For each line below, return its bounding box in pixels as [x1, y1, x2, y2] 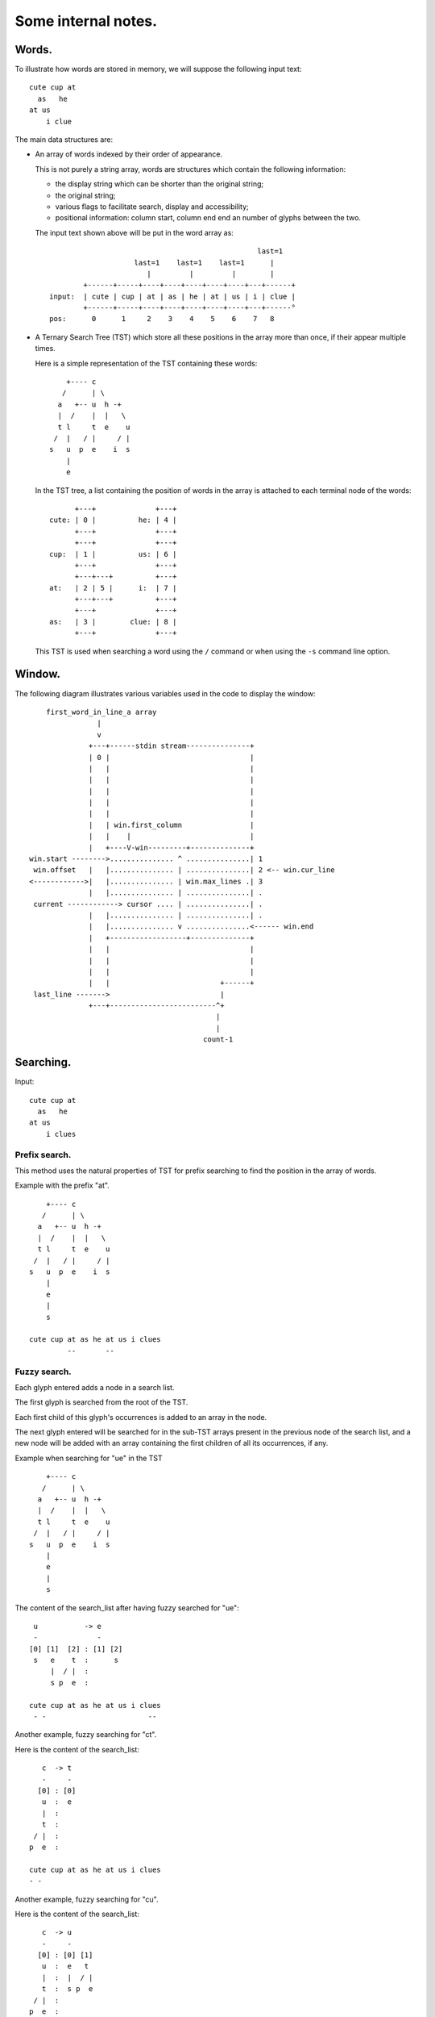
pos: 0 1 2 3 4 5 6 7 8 [49, 315, 275, 324]
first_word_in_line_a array [45, 707, 157, 716]
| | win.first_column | [89, 820, 255, 829]
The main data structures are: [14, 135, 114, 144]
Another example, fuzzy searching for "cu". [14, 1894, 159, 1904]
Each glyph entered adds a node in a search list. [14, 1382, 175, 1392]
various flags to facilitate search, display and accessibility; [55, 202, 249, 211]
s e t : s [33, 1656, 119, 1665]
